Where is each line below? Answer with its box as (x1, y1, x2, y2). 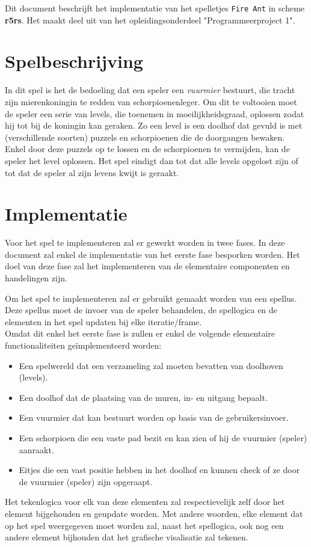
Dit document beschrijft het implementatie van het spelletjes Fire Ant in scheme (5, 2, 305, 14)
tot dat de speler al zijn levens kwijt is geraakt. (5, 166, 179, 179)
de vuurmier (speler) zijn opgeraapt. (19, 475, 153, 487)
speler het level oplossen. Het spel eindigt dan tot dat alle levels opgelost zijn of (5, 154, 298, 167)
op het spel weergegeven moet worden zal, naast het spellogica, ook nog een (5, 519, 284, 531)
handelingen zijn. (5, 272, 67, 284)
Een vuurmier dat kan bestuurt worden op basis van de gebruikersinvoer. (19, 411, 289, 424)
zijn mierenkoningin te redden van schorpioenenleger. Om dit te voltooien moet (5, 95, 297, 108)
